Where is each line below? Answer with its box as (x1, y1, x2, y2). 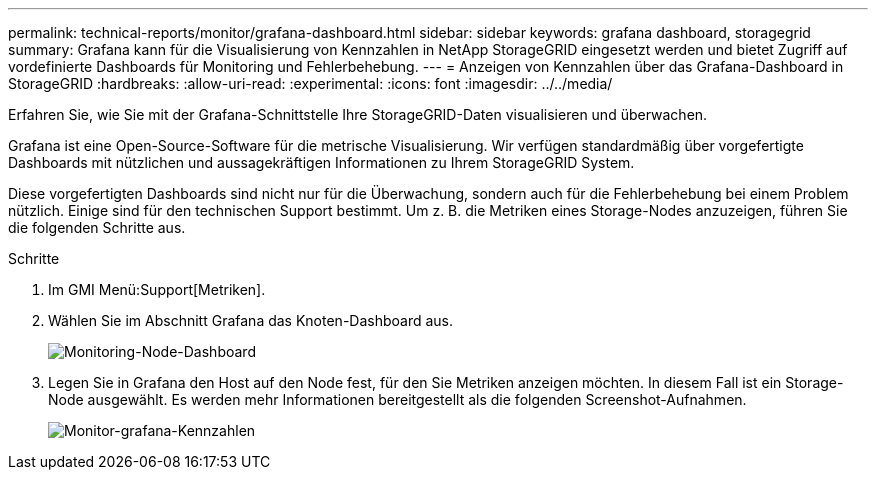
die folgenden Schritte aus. (8, 219, 186, 236)
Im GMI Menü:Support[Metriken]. (48, 281, 266, 298)
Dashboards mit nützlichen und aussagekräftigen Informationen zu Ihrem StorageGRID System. (8, 154, 635, 171)
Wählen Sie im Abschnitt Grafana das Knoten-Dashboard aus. (48, 312, 454, 329)
